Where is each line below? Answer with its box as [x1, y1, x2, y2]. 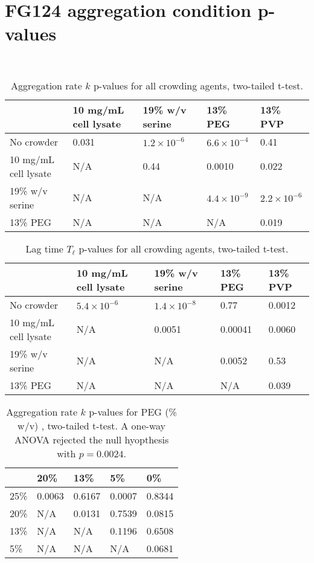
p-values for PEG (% [89, 404, 177, 419]
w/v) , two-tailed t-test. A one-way [18, 418, 166, 433]
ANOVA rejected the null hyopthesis [14, 432, 169, 446]
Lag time [25, 241, 63, 256]
